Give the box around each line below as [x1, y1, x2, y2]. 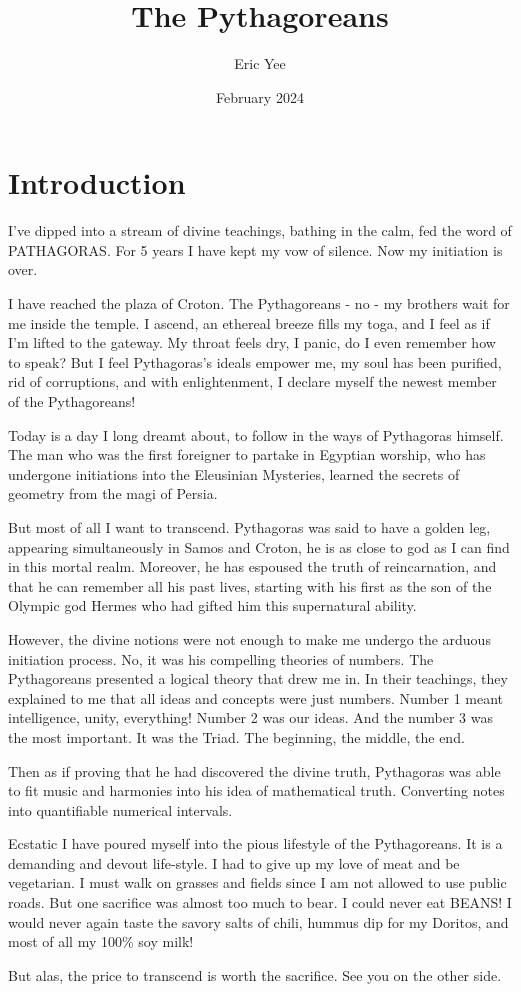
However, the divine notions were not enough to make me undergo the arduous [8, 628, 491, 649]
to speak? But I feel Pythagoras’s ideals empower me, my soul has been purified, [8, 351, 502, 372]
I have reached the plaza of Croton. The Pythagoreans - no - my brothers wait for [8, 293, 510, 314]
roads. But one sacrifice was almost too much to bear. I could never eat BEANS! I [8, 892, 512, 913]
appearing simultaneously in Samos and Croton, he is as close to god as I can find [8, 536, 510, 557]
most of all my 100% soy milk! [8, 931, 194, 952]
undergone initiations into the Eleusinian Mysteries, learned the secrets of [8, 463, 460, 484]
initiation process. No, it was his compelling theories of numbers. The [8, 648, 434, 669]
